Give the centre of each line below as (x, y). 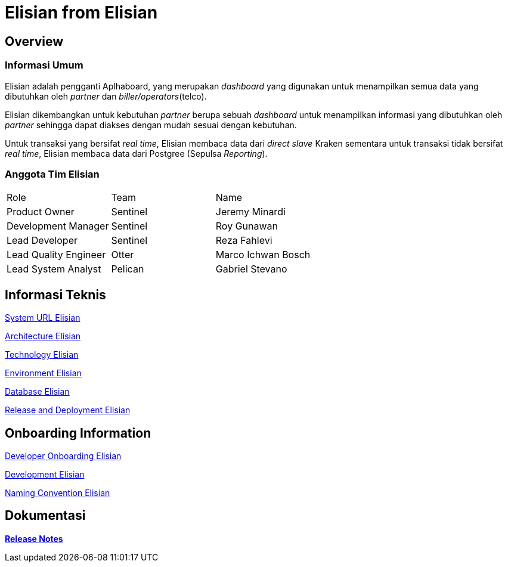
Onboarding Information (78, 433)
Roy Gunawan (247, 226)
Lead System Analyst (54, 269)
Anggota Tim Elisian (52, 174)
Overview (34, 41)
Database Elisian (37, 392)
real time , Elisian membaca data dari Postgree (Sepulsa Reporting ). (136, 153)
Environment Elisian (43, 373)
